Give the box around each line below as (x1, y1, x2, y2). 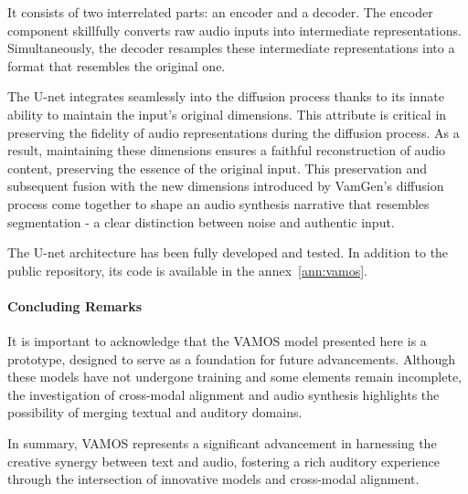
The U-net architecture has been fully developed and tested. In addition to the (7, 243, 449, 262)
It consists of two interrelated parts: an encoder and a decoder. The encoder (7, 3, 433, 21)
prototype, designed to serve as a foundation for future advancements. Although (7, 349, 456, 368)
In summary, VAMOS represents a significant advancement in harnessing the (7, 434, 437, 453)
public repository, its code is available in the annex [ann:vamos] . (7, 260, 367, 279)
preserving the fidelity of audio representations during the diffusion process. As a (7, 122, 460, 142)
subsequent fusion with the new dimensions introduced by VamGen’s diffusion (7, 176, 444, 195)
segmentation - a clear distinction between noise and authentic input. (7, 212, 395, 231)
